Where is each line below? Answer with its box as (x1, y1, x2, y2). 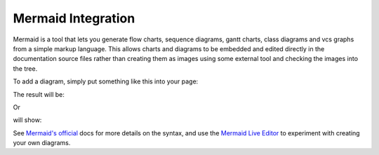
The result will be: (13, 90, 65, 98)
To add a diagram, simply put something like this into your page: (13, 77, 199, 86)
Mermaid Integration (13, 11, 135, 26)
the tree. (13, 64, 38, 73)
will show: (13, 116, 42, 124)
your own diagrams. (13, 139, 71, 147)
